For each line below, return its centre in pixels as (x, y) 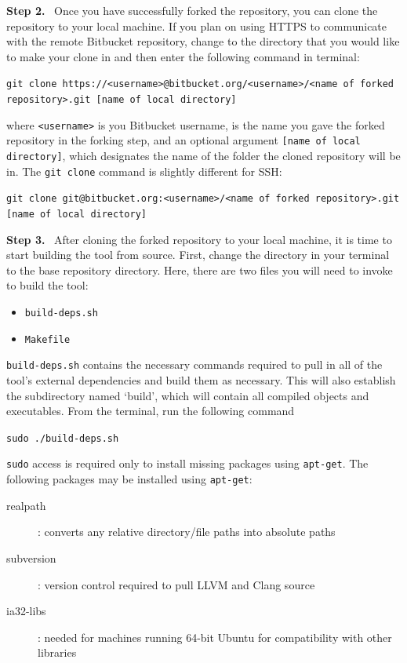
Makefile (47, 339)
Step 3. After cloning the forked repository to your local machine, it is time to (199, 239)
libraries (57, 652)
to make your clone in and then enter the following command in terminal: (183, 56)
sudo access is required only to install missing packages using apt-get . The (187, 463)
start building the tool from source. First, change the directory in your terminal (198, 255)
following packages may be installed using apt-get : (129, 479)
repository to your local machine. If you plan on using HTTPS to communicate (197, 25)
